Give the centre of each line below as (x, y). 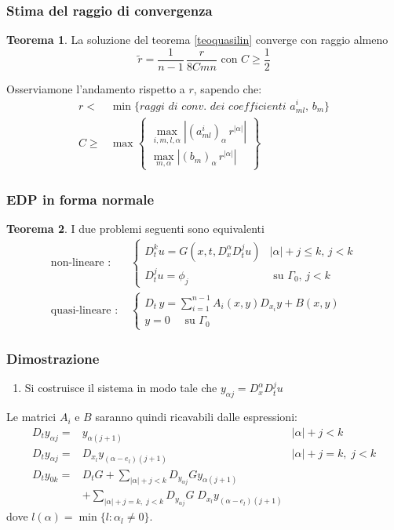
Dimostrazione (53, 359)
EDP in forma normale (80, 199)
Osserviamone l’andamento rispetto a (96, 88)
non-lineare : (81, 263)
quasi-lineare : (84, 310)
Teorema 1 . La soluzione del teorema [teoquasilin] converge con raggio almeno (197, 40)
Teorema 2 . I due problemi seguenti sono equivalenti (135, 228)
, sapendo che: (228, 88)
